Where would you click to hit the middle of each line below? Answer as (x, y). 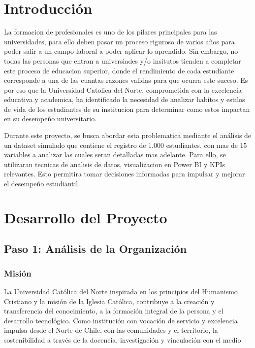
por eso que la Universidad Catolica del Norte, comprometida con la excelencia (123, 89)
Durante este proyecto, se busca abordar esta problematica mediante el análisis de (128, 135)
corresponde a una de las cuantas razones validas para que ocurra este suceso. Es (126, 80)
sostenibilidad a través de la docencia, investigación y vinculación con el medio (123, 339)
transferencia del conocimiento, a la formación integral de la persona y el (114, 311)
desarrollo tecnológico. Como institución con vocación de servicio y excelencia (121, 320)
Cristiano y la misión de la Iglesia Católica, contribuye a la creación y (109, 301)
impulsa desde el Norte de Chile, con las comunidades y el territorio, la (111, 330)
